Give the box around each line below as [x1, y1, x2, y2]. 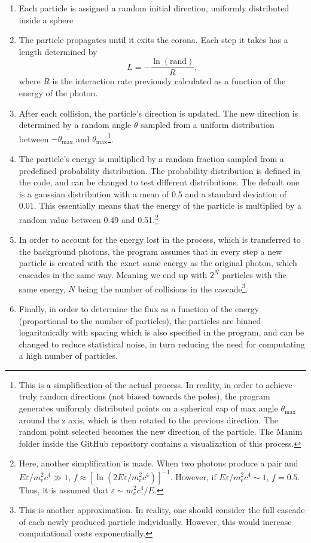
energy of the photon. [19, 87, 98, 99]
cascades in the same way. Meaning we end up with [19, 269, 208, 281]
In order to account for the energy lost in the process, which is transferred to [19, 233, 301, 246]
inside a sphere [19, 13, 74, 26]
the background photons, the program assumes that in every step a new [19, 245, 282, 257]
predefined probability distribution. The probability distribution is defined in [19, 164, 301, 176]
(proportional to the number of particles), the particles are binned [19, 314, 261, 327]
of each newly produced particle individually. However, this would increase [19, 515, 292, 527]
